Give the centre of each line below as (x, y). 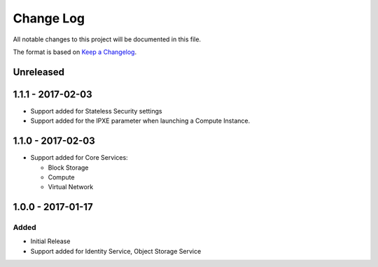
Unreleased (39, 72)
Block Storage (68, 167)
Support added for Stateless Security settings (96, 111)
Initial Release (50, 241)
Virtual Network (71, 187)
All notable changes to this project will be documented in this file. (107, 39)
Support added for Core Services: (79, 158)
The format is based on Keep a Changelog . (75, 52)
